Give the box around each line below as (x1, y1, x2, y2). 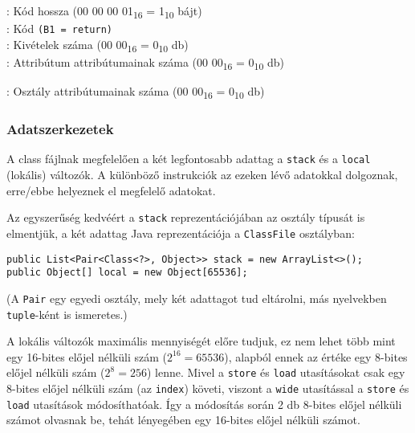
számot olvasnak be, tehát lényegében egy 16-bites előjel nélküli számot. (6, 411, 360, 428)
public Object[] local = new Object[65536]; (6, 267, 248, 279)
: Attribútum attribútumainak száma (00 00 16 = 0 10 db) (6, 53, 284, 72)
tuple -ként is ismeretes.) (6, 305, 128, 322)
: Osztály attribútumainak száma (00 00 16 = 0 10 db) (6, 83, 265, 101)
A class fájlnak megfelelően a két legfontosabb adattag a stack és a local (6, 150, 371, 167)
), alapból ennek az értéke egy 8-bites (224, 348, 408, 365)
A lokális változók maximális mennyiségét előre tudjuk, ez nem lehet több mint (6, 333, 396, 349)
